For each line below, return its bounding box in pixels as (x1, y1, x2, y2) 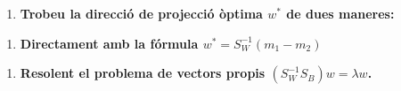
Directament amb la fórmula (20, 34, 199, 52)
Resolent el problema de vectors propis (20, 64, 266, 82)
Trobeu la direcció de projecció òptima (20, 4, 263, 22)
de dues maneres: (286, 4, 395, 22)
